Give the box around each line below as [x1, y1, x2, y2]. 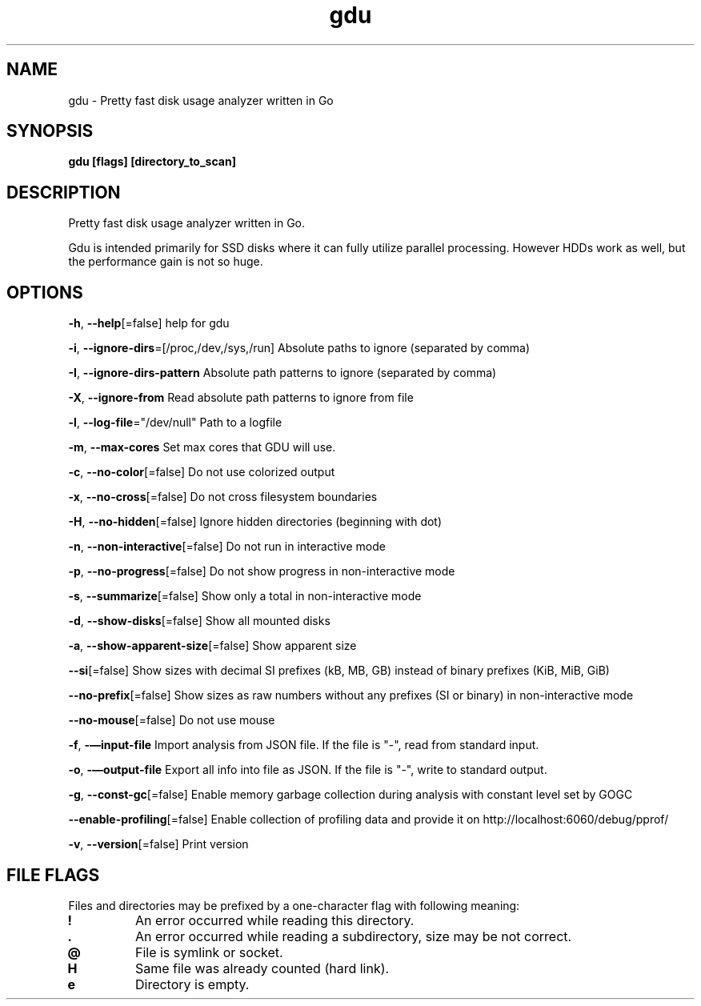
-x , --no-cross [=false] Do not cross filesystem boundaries [68, 490, 378, 504]
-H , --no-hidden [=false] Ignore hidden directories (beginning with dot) [68, 515, 443, 529]
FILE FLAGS [6, 864, 100, 885]
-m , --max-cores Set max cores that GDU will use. [68, 440, 336, 455]
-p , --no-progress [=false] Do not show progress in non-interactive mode [68, 564, 455, 579]
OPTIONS [6, 282, 83, 303]
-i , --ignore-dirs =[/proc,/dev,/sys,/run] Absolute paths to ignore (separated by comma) [68, 341, 531, 355]
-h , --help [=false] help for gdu [68, 316, 230, 331]
